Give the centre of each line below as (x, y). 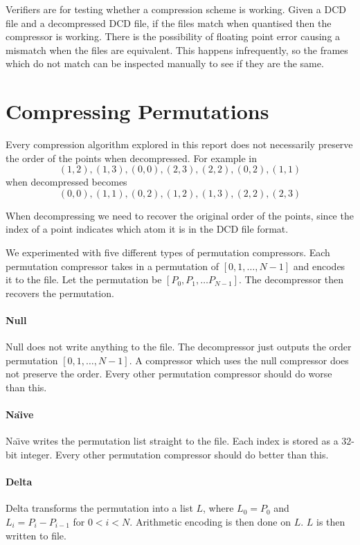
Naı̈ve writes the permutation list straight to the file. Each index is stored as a (172, 441)
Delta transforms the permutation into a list (99, 508)
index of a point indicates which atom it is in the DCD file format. (147, 229)
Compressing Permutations (137, 111)
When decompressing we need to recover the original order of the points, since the (180, 215)
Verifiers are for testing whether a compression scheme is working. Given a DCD (176, 9)
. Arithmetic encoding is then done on (210, 521)
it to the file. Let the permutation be (84, 279)
